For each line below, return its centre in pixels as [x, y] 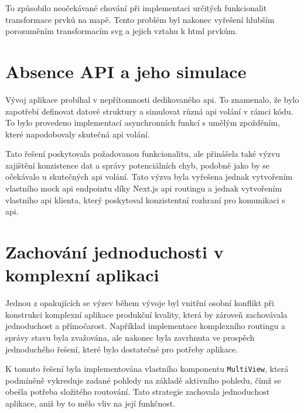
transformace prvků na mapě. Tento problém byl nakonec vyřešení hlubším [140, 19]
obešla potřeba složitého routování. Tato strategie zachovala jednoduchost [138, 392]
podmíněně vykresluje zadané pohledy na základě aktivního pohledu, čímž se [143, 380]
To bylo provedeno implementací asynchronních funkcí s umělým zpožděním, [143, 122]
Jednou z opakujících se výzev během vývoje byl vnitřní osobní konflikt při [140, 303]
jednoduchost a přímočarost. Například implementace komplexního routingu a [145, 326]
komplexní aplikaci [82, 275]
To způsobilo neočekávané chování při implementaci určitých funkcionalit [136, 8]
